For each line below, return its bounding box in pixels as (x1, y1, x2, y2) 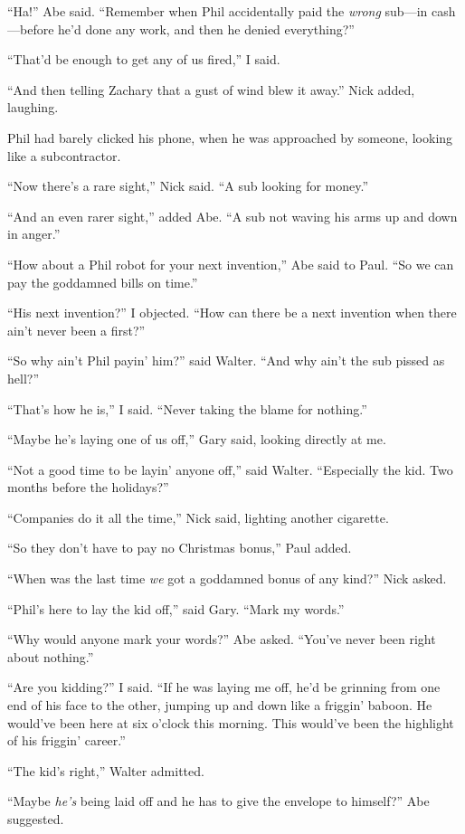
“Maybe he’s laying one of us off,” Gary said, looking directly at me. (7, 430, 386, 449)
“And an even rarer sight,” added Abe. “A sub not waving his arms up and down (7, 206, 458, 225)
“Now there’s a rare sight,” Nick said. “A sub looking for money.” (7, 176, 369, 195)
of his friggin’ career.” (7, 731, 126, 750)
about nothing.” (7, 647, 94, 666)
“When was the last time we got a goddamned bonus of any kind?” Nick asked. (7, 569, 447, 588)
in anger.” (7, 224, 61, 243)
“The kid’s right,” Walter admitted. (7, 761, 204, 780)
